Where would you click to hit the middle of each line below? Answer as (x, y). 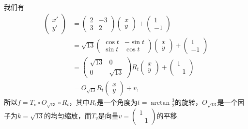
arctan (160, 103)
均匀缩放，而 (71, 115)
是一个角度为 (117, 102)
